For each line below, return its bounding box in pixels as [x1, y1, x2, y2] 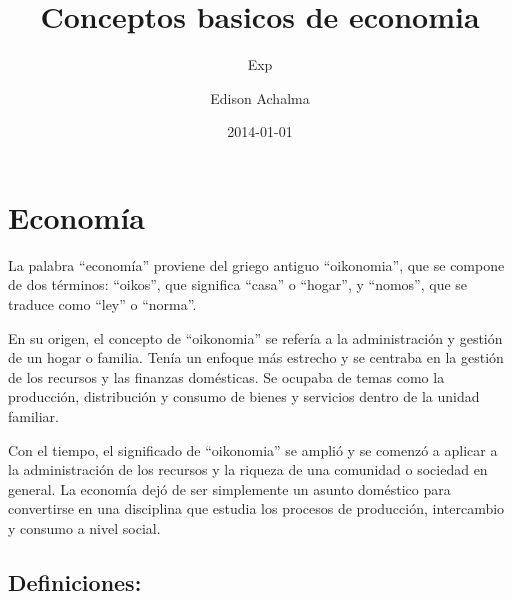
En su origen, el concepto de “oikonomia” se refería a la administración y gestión [8, 327, 503, 348]
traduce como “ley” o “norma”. [8, 294, 197, 315]
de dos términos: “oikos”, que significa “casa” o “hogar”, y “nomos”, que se [8, 274, 468, 295]
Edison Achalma [210, 87, 310, 108]
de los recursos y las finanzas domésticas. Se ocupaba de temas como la [8, 366, 445, 387]
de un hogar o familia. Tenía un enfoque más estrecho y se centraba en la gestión [8, 347, 504, 368]
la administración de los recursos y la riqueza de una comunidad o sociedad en [8, 459, 488, 480]
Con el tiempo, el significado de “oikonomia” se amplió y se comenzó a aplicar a [8, 439, 498, 460]
